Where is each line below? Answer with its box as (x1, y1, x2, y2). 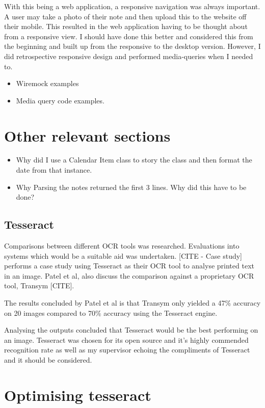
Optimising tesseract (4, 384, 151, 405)
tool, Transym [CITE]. (4, 280, 74, 291)
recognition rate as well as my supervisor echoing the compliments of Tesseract (4, 344, 250, 355)
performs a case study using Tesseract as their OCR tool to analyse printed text (4, 260, 254, 271)
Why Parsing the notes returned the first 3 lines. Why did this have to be (16, 181, 247, 192)
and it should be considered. (4, 354, 92, 365)
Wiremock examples (16, 78, 79, 89)
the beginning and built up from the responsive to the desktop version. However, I (4, 41, 261, 51)
